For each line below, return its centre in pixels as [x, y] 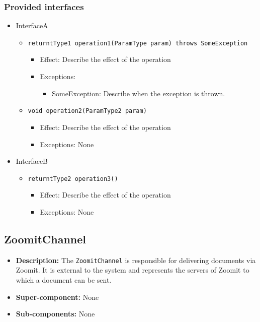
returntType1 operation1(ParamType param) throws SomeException [138, 43]
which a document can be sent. [64, 279]
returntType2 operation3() [73, 179]
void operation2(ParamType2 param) [87, 111]
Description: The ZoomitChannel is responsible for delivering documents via [136, 260]
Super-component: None [57, 297]
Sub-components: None [55, 314]
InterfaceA [32, 25]
